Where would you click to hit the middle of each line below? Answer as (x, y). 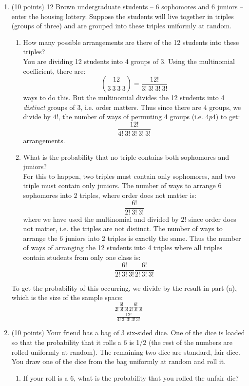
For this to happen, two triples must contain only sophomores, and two (129, 176)
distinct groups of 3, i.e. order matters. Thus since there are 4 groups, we (132, 107)
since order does (212, 219)
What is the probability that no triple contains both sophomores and (126, 157)
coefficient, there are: (54, 71)
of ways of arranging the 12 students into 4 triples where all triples (123, 247)
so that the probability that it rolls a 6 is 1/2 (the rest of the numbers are (122, 342)
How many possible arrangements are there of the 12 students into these (131, 42)
